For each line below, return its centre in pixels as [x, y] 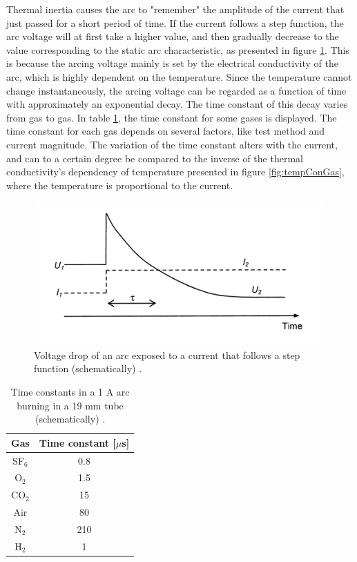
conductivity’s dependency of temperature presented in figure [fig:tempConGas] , [175, 172]
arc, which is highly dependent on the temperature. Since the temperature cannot [179, 76]
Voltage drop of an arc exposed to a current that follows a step [167, 355]
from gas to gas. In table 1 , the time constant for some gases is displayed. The [172, 117]
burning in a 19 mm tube [70, 405]
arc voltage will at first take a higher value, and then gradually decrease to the [173, 36]
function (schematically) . [88, 368]
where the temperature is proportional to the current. [120, 185]
